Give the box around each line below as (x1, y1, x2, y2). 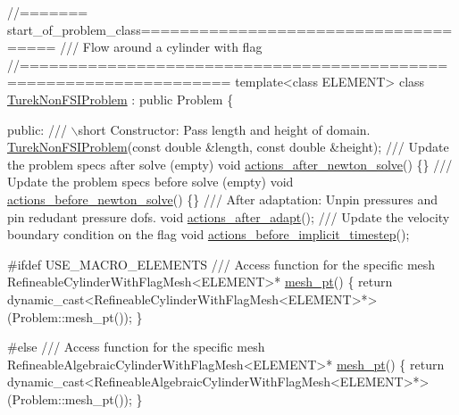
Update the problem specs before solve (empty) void (7, 172, 294, 191)
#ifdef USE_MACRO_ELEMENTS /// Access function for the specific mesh (7, 254, 436, 273)
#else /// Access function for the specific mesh (7, 337, 265, 356)
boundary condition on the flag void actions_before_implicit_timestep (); (7, 225, 410, 244)
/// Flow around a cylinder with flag (60, 37, 263, 56)
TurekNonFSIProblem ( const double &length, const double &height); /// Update (7, 137, 449, 156)
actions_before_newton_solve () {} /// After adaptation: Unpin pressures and (7, 189, 438, 208)
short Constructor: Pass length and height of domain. (78, 120, 371, 138)
